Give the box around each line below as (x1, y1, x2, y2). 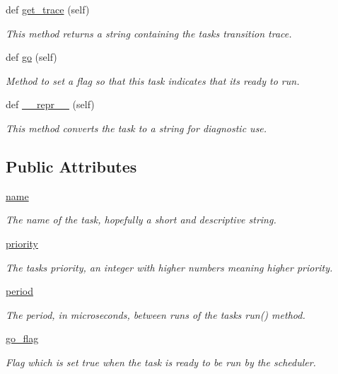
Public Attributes (6, 155, 137, 177)
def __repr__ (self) (6, 97, 95, 112)
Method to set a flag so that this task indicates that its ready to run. (6, 73, 300, 88)
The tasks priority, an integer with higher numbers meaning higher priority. (6, 259, 333, 274)
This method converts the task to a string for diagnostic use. (6, 120, 267, 135)
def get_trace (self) (6, 2, 90, 16)
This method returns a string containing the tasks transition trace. (6, 25, 292, 40)
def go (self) (6, 49, 57, 64)
